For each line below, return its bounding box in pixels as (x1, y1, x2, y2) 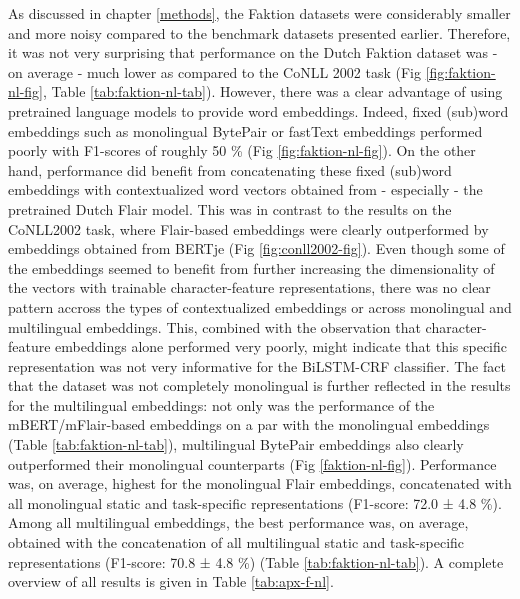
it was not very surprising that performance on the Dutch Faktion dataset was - (8, 42, 498, 63)
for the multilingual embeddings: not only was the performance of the (8, 394, 435, 415)
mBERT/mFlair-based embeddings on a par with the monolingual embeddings (8, 414, 490, 435)
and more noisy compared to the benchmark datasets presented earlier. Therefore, (8, 22, 511, 43)
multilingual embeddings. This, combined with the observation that (8, 316, 421, 337)
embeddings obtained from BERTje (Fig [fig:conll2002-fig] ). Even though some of (8, 238, 505, 259)
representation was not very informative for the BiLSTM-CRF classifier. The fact (8, 355, 506, 376)
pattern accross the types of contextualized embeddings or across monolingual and (8, 296, 512, 317)
